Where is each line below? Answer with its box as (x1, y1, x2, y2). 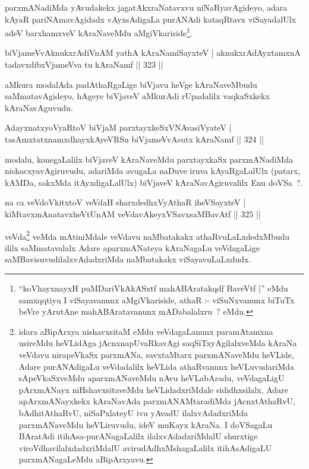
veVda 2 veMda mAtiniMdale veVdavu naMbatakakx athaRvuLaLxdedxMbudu (5, 228, 290, 242)
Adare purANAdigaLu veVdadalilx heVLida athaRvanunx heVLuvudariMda (18, 360, 294, 372)
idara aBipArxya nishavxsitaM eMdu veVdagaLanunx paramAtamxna (18, 325, 273, 337)
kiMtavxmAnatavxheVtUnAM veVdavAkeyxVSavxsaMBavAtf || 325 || (5, 207, 261, 220)
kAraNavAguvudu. (5, 101, 73, 113)
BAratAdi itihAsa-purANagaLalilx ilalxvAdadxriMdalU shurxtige (18, 430, 258, 442)
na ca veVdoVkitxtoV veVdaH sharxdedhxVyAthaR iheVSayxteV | (5, 196, 246, 208)
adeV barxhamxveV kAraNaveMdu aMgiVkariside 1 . (5, 25, 193, 39)
